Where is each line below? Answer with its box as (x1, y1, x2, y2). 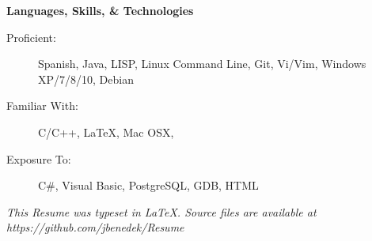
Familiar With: (6, 97, 78, 114)
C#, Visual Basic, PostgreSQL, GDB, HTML (38, 177, 259, 194)
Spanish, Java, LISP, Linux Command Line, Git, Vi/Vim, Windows (38, 55, 366, 72)
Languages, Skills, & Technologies (6, 2, 194, 18)
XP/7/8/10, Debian (38, 70, 134, 87)
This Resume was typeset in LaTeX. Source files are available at (6, 203, 317, 220)
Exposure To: (6, 150, 71, 167)
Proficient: (6, 28, 56, 45)
